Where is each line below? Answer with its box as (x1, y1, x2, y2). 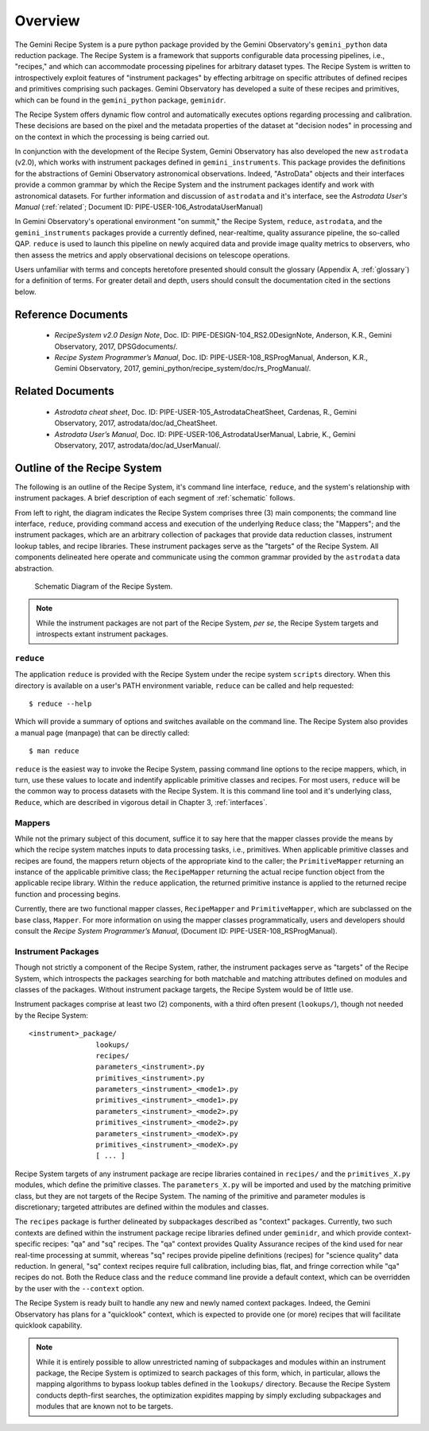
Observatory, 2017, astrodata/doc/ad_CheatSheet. (54, 418, 218, 428)
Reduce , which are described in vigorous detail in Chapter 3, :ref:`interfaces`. (14, 797, 268, 806)
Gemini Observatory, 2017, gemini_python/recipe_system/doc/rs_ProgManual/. (54, 364, 311, 373)
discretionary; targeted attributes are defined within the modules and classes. (14, 1202, 269, 1212)
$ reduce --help (29, 699, 92, 709)
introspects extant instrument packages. (36, 629, 168, 639)
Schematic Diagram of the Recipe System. (34, 581, 173, 591)
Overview (14, 12, 80, 29)
